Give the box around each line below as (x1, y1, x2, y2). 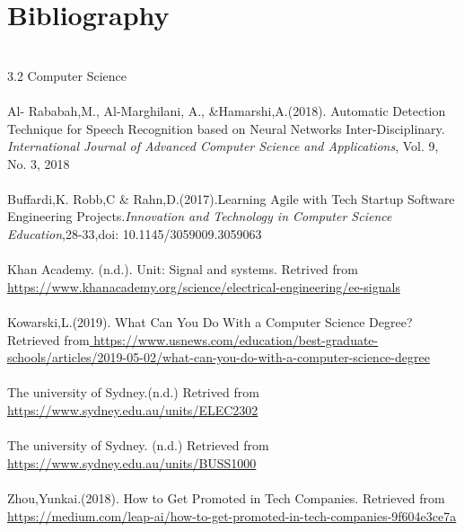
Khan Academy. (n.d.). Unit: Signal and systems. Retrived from (7, 260, 358, 279)
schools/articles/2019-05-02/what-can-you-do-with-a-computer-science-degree (7, 348, 430, 367)
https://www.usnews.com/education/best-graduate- (93, 330, 379, 349)
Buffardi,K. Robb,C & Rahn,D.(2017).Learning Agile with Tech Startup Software (7, 189, 455, 208)
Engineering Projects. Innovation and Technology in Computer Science (7, 207, 392, 226)
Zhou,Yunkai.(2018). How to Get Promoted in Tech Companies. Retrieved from (7, 488, 445, 507)
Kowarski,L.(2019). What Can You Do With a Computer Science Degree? (7, 313, 413, 332)
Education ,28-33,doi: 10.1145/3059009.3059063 (7, 225, 262, 244)
